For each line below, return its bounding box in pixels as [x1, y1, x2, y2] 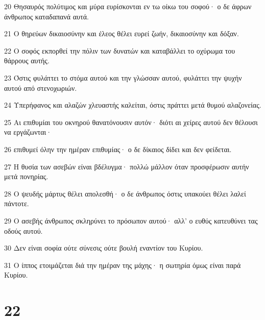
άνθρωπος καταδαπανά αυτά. [4, 11, 89, 21]
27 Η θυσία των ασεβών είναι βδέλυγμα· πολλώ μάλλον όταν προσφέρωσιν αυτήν [4, 161, 249, 171]
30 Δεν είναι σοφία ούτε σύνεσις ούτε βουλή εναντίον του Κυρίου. [4, 242, 203, 253]
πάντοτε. [4, 198, 29, 209]
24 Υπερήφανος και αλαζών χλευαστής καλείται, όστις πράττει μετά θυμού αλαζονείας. [4, 100, 261, 110]
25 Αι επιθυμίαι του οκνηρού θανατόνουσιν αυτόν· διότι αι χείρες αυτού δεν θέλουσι [4, 116, 258, 127]
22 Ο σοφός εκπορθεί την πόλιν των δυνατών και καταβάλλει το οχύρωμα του [4, 45, 235, 56]
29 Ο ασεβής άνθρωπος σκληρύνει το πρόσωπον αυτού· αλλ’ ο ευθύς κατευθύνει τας [4, 215, 258, 226]
